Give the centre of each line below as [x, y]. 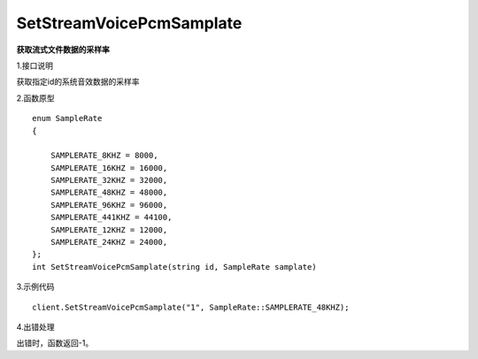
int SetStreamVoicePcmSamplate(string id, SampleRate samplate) [175, 267]
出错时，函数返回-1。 [55, 343]
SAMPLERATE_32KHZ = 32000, [109, 180]
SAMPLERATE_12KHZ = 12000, [109, 229]
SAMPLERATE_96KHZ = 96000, [109, 205]
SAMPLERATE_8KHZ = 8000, [104, 156]
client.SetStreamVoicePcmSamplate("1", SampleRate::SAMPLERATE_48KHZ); [191, 307]
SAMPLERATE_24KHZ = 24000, [109, 242]
